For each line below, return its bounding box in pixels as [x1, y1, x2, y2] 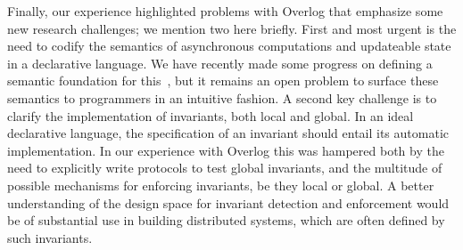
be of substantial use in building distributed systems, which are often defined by [7, 211, 445, 230]
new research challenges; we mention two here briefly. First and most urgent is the [7, 19, 457, 37]
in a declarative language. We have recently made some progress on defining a [7, 53, 433, 72]
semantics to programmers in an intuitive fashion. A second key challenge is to [7, 88, 437, 107]
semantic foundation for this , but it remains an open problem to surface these [7, 71, 439, 90]
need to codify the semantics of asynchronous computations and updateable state [7, 36, 451, 55]
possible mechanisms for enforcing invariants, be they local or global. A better [7, 175, 434, 194]
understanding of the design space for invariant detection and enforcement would [7, 193, 450, 212]
